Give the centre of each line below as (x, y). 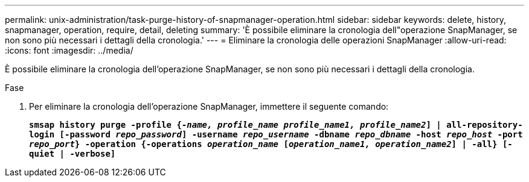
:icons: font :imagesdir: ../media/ (69, 50)
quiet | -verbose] (72, 154)
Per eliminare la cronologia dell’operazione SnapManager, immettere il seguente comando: (209, 106)
